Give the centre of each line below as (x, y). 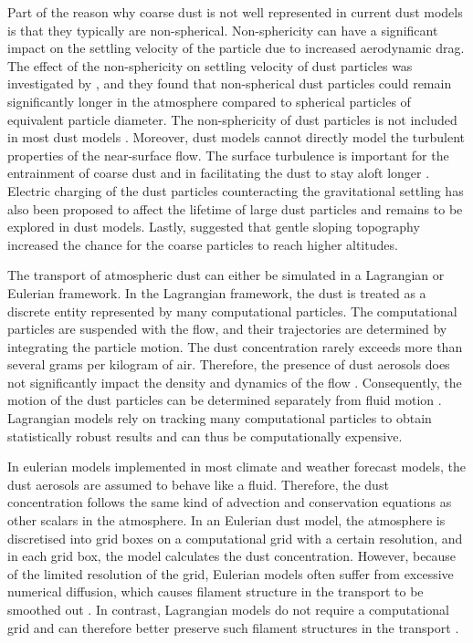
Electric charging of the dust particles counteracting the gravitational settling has (236, 190)
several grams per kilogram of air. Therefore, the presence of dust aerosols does (229, 364)
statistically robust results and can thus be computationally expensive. (205, 436)
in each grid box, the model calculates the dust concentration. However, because (232, 556)
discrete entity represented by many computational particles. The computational (232, 311)
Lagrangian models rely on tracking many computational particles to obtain (220, 418)
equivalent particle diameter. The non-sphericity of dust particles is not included (232, 119)
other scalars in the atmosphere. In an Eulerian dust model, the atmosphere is (226, 520)
